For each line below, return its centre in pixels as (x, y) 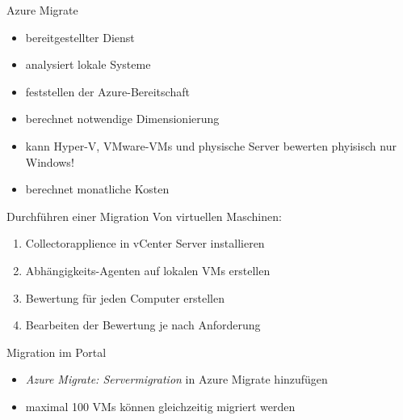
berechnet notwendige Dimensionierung (122, 119)
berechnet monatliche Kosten (97, 189)
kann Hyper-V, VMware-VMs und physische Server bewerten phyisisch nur (211, 145)
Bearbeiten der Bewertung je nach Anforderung (143, 325)
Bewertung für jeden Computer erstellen (125, 297)
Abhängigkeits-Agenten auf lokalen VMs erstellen (148, 270)
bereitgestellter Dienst (80, 37)
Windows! (50, 161)
